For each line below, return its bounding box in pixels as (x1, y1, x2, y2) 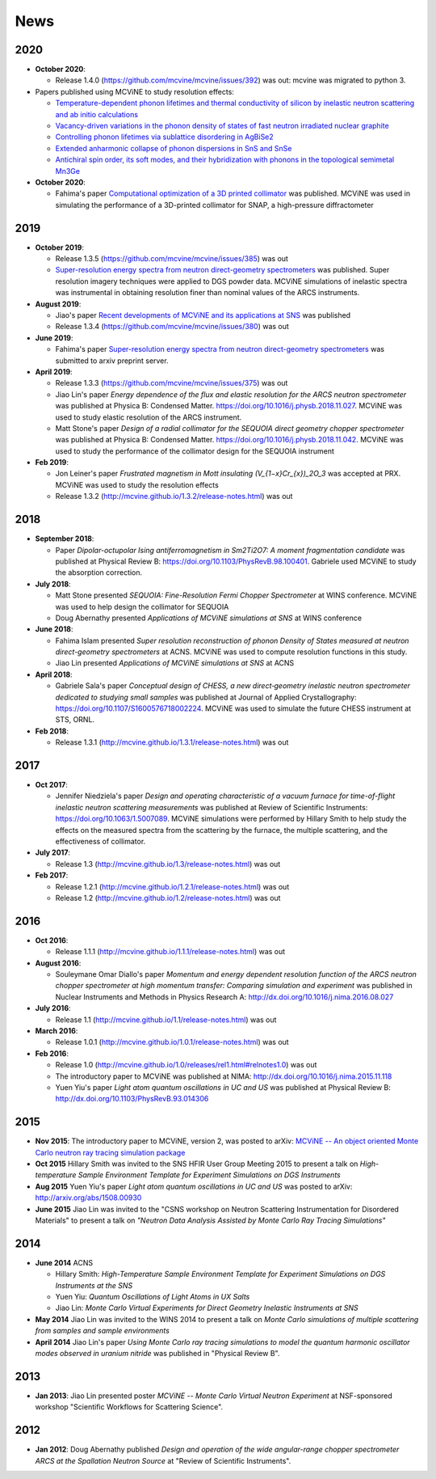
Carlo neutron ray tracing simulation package (35, 1147, 186, 1157)
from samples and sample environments (35, 1326, 170, 1336)
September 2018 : (35, 534, 94, 543)
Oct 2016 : (35, 935, 69, 945)
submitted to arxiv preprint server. (55, 356, 169, 366)
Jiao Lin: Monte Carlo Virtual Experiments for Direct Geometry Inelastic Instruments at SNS (55, 1303, 358, 1313)
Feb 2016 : (35, 1048, 69, 1059)
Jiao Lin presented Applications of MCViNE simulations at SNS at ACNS (55, 658, 295, 668)
